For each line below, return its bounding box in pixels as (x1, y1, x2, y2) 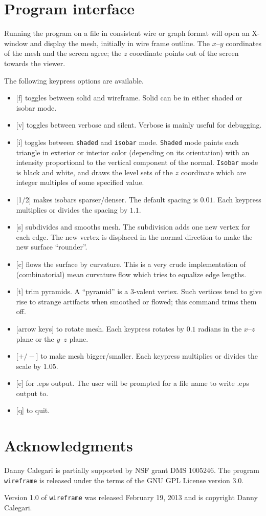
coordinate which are (181, 167, 247, 177)
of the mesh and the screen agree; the (4, 48, 122, 58)
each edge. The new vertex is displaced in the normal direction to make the (16, 231, 253, 242)
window (4, 37, 28, 48)
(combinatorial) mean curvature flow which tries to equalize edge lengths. (16, 269, 247, 279)
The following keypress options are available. (4, 75, 144, 86)
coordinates (226, 37, 261, 48)
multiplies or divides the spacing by (16, 204, 128, 215)
